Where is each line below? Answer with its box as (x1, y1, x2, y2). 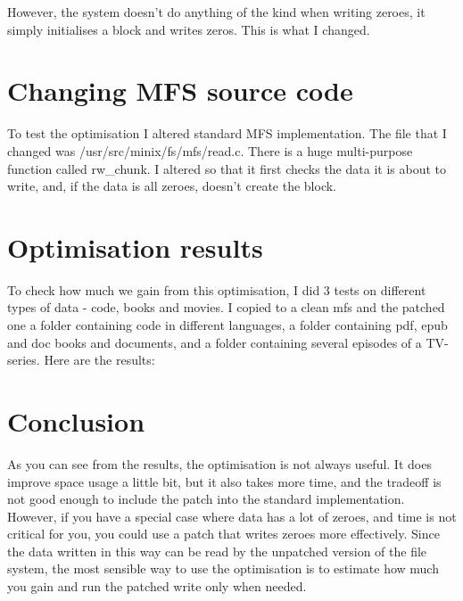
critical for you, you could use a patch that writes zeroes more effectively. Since (7, 524, 440, 543)
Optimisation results (7, 228, 263, 265)
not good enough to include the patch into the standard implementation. (7, 490, 405, 508)
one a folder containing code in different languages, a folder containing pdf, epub (7, 316, 448, 333)
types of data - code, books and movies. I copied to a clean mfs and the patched (7, 298, 445, 317)
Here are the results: (44, 350, 155, 369)
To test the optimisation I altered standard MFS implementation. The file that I (7, 124, 447, 143)
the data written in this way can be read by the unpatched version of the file (7, 541, 427, 560)
